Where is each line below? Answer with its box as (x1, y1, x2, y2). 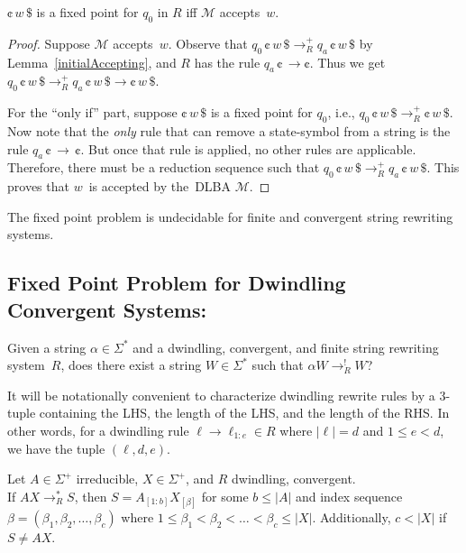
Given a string (7, 337, 87, 356)
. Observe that (168, 33, 248, 52)
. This (426, 158, 460, 177)
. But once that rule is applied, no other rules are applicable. (80, 139, 416, 158)
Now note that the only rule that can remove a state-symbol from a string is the (7, 121, 451, 140)
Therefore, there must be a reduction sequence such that (7, 158, 320, 177)
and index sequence (295, 486, 403, 505)
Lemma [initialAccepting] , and (7, 52, 177, 71)
